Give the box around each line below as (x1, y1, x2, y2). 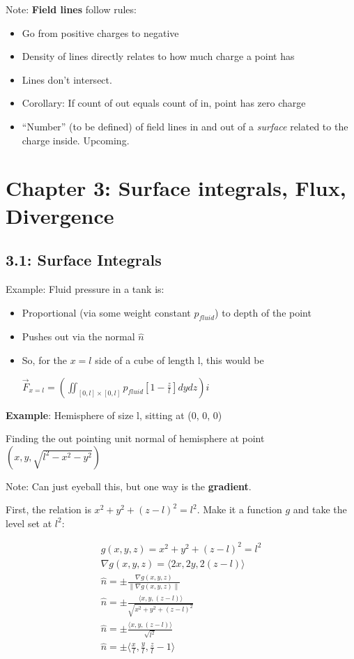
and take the (293, 502, 347, 517)
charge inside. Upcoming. (22, 132, 130, 147)
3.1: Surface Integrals (6, 249, 162, 271)
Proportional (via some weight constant (22, 305, 191, 319)
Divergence (6, 201, 114, 229)
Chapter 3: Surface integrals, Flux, (6, 174, 346, 202)
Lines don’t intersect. (22, 72, 112, 86)
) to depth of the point (215, 305, 311, 319)
